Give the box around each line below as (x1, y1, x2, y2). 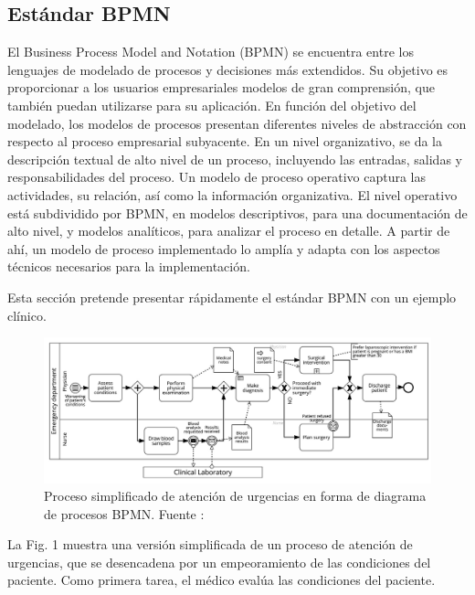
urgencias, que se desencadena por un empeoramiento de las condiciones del (7, 552, 431, 571)
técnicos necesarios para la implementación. (7, 257, 250, 276)
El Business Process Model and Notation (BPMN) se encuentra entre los (7, 42, 414, 61)
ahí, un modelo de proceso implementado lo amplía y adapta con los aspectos (7, 239, 440, 258)
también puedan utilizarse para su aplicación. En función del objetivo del (7, 95, 417, 114)
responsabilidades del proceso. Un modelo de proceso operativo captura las (7, 167, 426, 186)
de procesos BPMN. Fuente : (44, 504, 205, 523)
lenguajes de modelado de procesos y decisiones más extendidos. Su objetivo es (7, 59, 449, 79)
